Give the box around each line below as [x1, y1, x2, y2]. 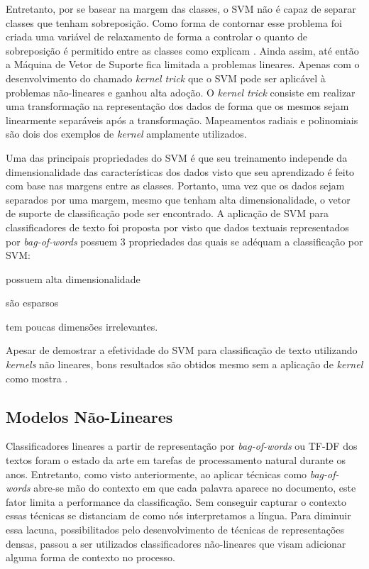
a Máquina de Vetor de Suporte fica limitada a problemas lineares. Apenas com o [6, 57, 360, 72]
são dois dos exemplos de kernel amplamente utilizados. [6, 126, 247, 141]
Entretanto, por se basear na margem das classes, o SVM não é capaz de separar [6, 1, 356, 16]
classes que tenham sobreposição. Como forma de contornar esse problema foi [6, 15, 342, 30]
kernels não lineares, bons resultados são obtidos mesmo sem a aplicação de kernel [6, 357, 363, 372]
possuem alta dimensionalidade [6, 271, 141, 286]
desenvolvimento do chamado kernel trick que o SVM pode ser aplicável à [6, 70, 326, 85]
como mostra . [6, 370, 68, 385]
